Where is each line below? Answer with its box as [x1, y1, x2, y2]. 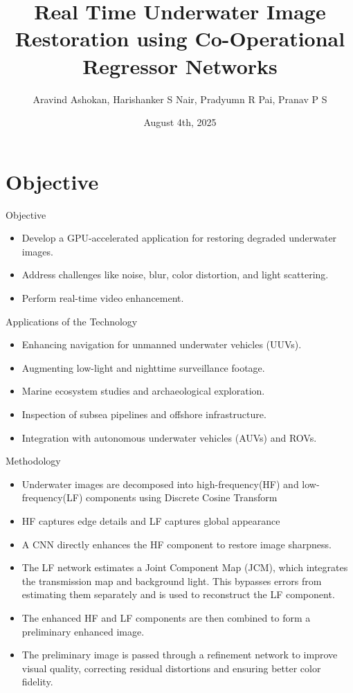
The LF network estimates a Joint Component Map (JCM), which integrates [21, 560, 348, 575]
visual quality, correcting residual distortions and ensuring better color [21, 660, 321, 675]
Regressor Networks [82, 51, 278, 80]
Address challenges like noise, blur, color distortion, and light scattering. [21, 267, 329, 282]
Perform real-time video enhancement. [21, 291, 184, 305]
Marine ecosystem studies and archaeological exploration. [21, 384, 265, 398]
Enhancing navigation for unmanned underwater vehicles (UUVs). [21, 337, 302, 352]
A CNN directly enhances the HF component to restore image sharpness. [21, 537, 332, 551]
